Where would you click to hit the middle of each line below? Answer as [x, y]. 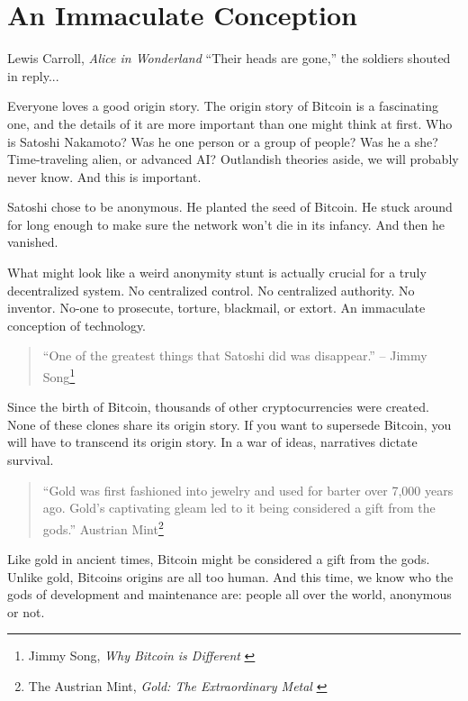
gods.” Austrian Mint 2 [103, 527]
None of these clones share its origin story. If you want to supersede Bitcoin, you [229, 424]
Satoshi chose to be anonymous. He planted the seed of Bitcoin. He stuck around [230, 207]
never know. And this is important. [104, 176]
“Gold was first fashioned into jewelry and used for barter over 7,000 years [248, 490]
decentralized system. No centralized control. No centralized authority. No [211, 290]
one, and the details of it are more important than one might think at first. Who [230, 123]
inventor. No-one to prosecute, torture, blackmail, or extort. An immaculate [216, 308]
